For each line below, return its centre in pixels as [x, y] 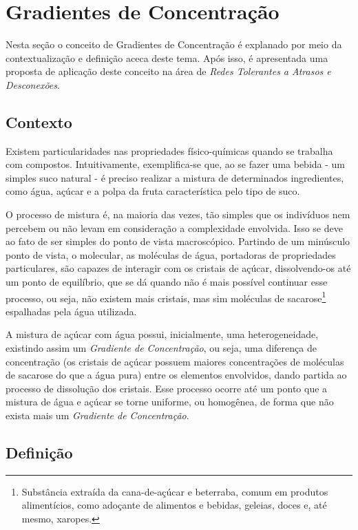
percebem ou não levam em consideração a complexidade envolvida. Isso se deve [174, 227]
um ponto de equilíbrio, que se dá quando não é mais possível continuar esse [167, 282]
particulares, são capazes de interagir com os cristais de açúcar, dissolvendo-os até [178, 268]
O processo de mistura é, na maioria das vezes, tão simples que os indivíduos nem [178, 214]
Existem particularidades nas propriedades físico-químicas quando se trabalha [169, 150]
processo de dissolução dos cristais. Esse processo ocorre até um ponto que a [167, 388]
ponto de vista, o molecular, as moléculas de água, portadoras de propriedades [171, 254]
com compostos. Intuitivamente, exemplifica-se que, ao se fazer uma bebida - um [175, 164]
